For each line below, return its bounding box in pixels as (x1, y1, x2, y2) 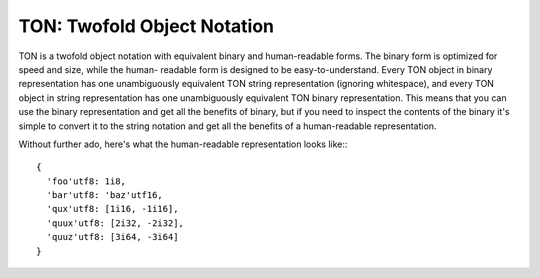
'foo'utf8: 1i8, (46, 175, 127, 187)
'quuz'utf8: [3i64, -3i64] (46, 231, 179, 243)
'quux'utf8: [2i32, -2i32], (46, 217, 185, 229)
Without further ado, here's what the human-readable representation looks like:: (18, 138, 348, 150)
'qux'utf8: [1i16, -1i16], (46, 203, 179, 215)
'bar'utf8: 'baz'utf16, (46, 190, 164, 201)
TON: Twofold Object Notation (18, 15, 275, 37)
